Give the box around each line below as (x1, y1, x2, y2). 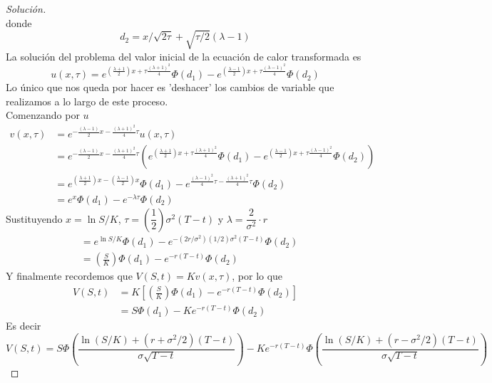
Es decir (6, 318, 41, 333)
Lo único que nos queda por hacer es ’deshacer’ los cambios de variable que (6, 80, 334, 95)
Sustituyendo (6, 211, 63, 226)
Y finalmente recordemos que (6, 268, 133, 283)
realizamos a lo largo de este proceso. (6, 93, 168, 108)
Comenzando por (6, 107, 80, 122)
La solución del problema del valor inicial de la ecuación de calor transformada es (6, 48, 362, 63)
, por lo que (232, 268, 283, 283)
